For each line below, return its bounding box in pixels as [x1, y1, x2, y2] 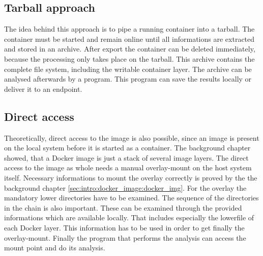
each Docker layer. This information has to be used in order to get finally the [4, 222, 245, 233]
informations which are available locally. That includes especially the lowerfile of [4, 212, 254, 223]
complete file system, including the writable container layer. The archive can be [4, 63, 252, 74]
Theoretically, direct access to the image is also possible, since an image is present [4, 132, 259, 143]
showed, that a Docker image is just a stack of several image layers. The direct [4, 152, 249, 163]
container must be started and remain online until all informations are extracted [4, 33, 255, 44]
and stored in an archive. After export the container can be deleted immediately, [4, 43, 255, 54]
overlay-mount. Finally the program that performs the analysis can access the [4, 232, 246, 243]
